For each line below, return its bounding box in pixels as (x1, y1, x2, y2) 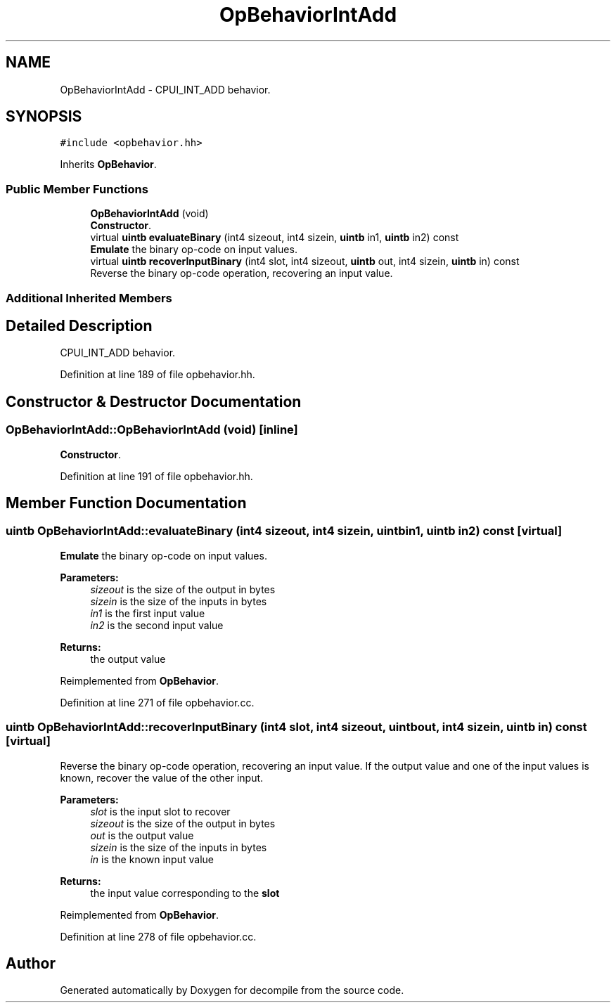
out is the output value (90, 829, 194, 841)
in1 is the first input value (90, 607, 205, 619)
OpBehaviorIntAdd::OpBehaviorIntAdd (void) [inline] (6, 422, 298, 437)
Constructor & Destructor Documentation (6, 392, 302, 411)
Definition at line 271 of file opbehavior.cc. (60, 696, 255, 709)
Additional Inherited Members (6, 290, 172, 305)
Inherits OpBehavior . (60, 158, 157, 171)
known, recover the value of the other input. (60, 771, 264, 784)
